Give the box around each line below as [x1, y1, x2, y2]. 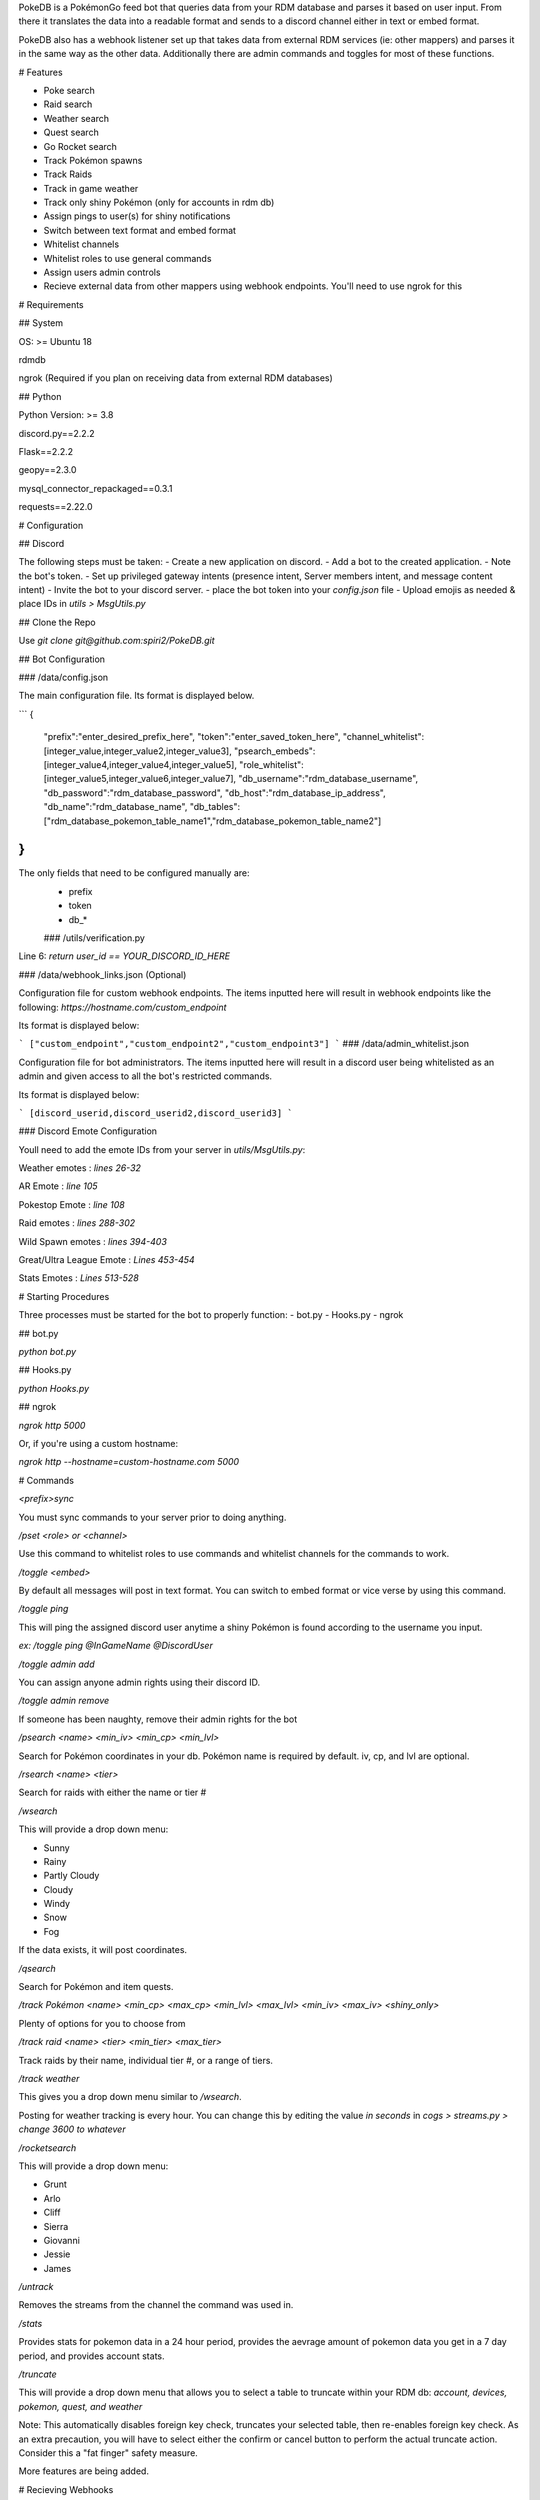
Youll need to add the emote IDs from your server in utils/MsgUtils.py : [18, 1143, 306, 1155]
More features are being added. [18, 2465, 150, 2477]
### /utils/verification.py [43, 932, 145, 944]
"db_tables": [189, 801, 241, 813]
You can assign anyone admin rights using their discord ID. [18, 1676, 261, 1689]
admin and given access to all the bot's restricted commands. [18, 1070, 273, 1082]
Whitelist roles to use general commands [43, 252, 212, 264]
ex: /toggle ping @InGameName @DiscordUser [18, 1640, 214, 1652]
